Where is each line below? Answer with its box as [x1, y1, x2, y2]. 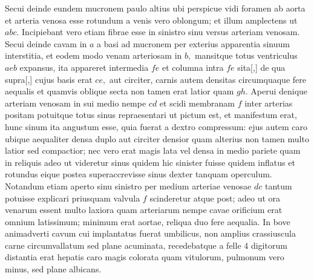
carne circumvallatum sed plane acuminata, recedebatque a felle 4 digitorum [5, 238, 287, 251]
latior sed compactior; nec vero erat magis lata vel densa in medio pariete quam [5, 144, 301, 157]
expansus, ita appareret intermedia [19, 61, 149, 73]
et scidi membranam [159, 96, 235, 109]
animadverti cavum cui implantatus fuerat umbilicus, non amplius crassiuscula [5, 227, 296, 240]
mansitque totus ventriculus [194, 49, 298, 62]
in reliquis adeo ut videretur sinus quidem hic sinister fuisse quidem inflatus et [5, 156, 295, 168]
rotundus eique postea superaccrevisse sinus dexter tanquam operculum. [5, 168, 272, 180]
